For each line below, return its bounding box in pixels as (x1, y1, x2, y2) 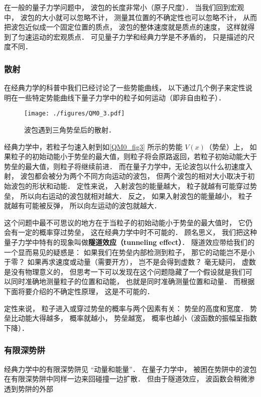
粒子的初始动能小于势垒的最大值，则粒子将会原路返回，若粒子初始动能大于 (11, 151, 257, 162)
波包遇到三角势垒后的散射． (24, 124, 115, 135)
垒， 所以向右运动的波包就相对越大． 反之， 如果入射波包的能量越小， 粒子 (4, 190, 252, 201)
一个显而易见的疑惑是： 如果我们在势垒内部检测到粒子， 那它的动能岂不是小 (4, 246, 255, 257)
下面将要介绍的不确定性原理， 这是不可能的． (4, 286, 154, 296)
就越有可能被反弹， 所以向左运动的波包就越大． (4, 200, 161, 211)
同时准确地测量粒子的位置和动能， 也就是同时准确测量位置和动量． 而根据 (11, 276, 255, 287)
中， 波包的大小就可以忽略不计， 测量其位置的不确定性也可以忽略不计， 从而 (4, 12, 257, 22)
